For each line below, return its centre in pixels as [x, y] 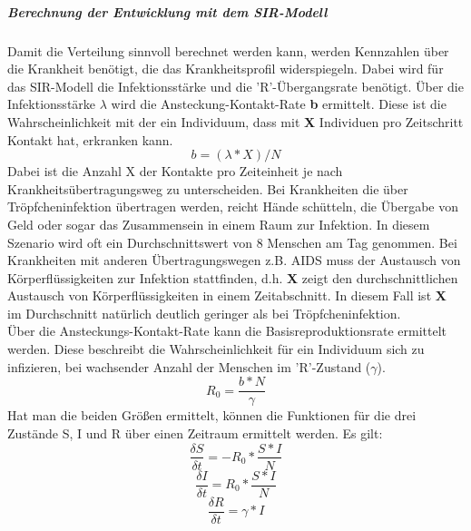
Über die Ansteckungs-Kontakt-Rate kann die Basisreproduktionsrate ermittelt [227, 331]
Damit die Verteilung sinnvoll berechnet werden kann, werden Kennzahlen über [228, 50]
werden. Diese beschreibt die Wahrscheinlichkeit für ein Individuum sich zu [216, 349]
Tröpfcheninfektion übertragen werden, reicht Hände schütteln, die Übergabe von [233, 206]
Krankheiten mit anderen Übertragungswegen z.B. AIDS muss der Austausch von [234, 260]
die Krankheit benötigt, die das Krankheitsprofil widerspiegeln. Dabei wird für [226, 69]
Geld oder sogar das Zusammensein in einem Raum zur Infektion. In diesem [219, 224]
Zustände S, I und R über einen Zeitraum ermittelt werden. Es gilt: [195, 433]
